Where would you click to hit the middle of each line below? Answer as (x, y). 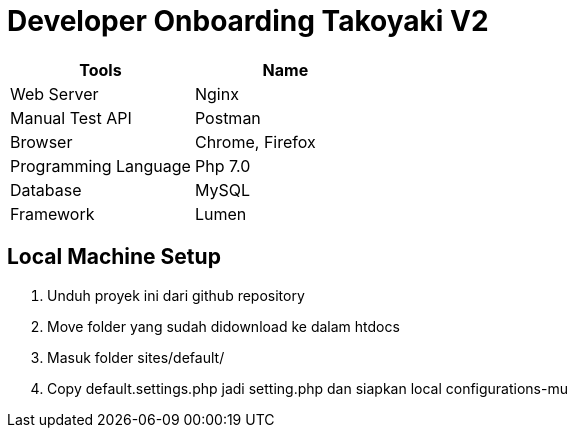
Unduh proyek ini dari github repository (176, 295)
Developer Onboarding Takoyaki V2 (248, 21)
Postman (227, 117)
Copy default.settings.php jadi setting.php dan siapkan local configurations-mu (307, 388)
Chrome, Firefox (255, 141)
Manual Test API (71, 117)
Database (46, 189)
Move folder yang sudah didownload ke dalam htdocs (223, 326)
